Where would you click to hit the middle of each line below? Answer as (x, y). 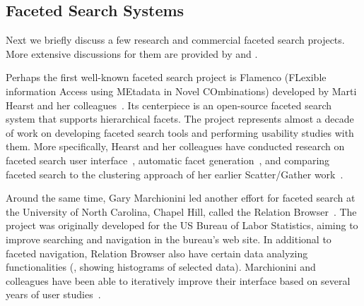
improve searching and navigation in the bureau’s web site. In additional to (169, 239)
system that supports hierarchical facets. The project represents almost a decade (180, 119)
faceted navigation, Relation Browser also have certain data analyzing (157, 253)
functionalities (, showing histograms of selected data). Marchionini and (161, 267)
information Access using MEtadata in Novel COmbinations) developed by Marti (181, 91)
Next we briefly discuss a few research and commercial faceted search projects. (175, 40)
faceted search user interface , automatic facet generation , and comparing (168, 160)
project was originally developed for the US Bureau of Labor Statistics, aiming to (182, 225)
